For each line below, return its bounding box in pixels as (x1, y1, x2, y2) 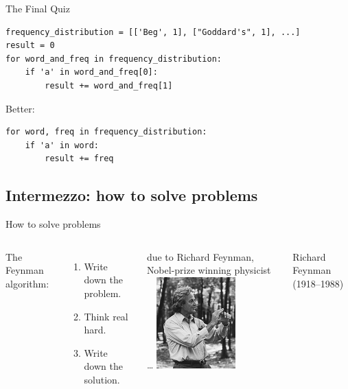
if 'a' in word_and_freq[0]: (25, 67, 158, 78)
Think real (84, 309, 128, 323)
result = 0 (5, 40, 55, 51)
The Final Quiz (5, 1, 70, 15)
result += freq (45, 154, 114, 164)
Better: (5, 101, 35, 115)
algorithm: (5, 276, 49, 290)
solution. (84, 372, 120, 386)
